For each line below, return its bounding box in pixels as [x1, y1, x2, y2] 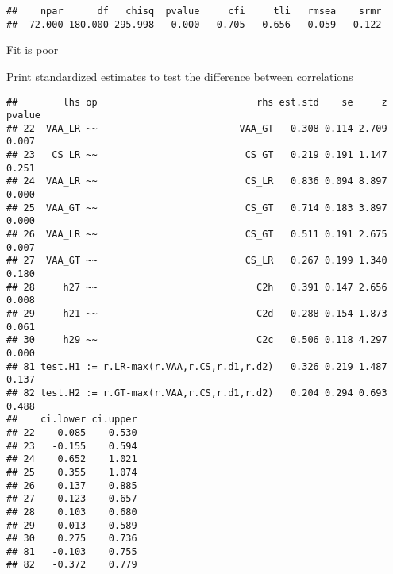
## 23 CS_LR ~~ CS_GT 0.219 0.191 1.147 [6, 149, 387, 161]
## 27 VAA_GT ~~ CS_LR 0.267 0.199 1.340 [6, 255, 387, 267]
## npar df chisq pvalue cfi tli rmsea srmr [6, 6, 382, 17]
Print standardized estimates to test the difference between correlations [6, 67, 353, 84]
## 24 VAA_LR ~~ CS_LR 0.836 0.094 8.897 [6, 175, 387, 187]
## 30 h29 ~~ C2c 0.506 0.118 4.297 [6, 334, 387, 346]
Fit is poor [6, 41, 59, 58]
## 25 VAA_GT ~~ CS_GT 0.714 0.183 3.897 [6, 202, 387, 214]
